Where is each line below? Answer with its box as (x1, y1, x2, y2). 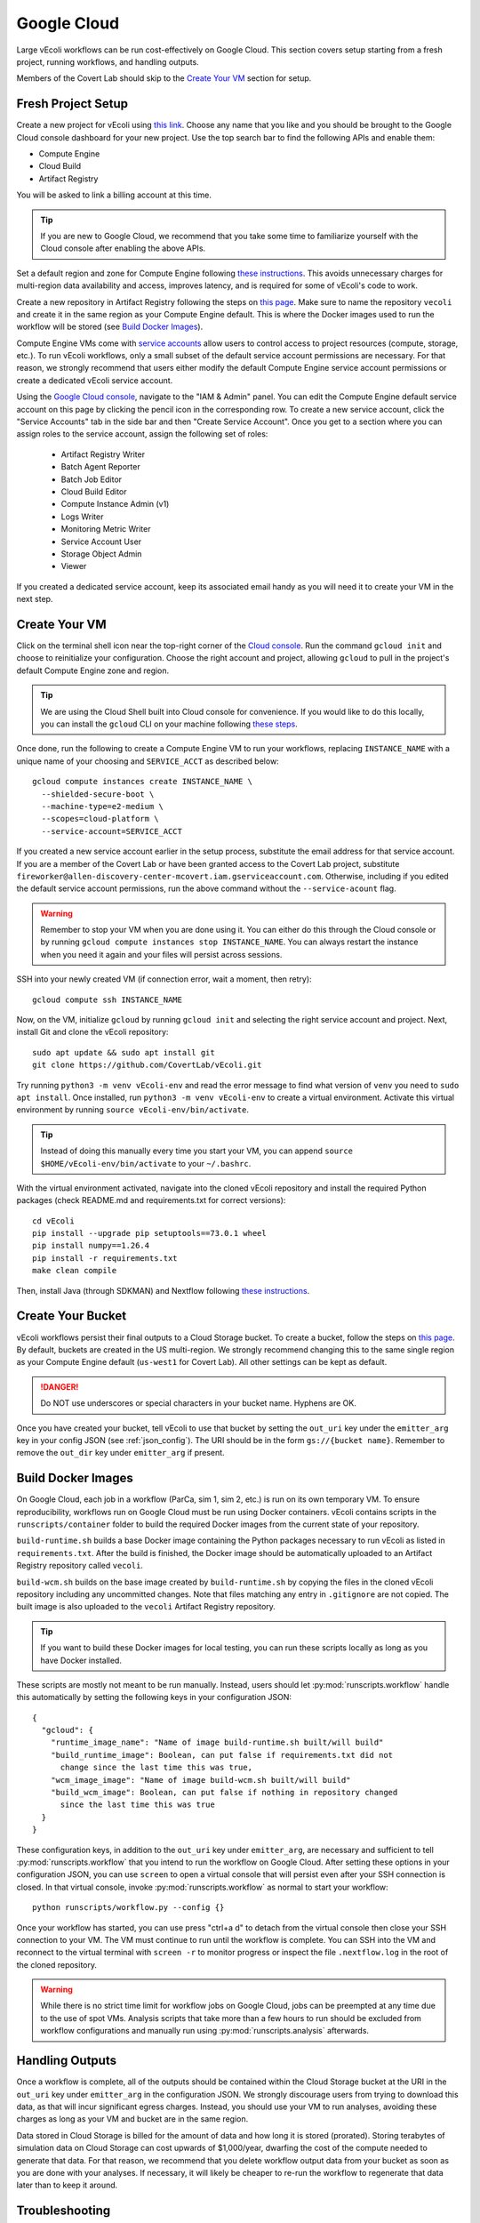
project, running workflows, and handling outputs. (16, 56, 199, 67)
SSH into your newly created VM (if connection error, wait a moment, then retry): (16, 974, 312, 984)
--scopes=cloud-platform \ (41, 814, 159, 824)
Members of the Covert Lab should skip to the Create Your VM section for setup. (16, 73, 312, 84)
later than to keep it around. (16, 2179, 118, 2191)
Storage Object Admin (60, 548, 142, 559)
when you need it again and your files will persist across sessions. (40, 949, 283, 959)
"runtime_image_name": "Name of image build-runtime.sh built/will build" (50, 1737, 384, 1747)
